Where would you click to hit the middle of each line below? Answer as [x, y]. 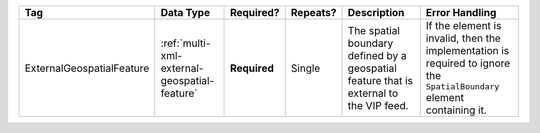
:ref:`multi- [185, 43]
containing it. [456, 110]
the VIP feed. [378, 105]
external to [373, 93]
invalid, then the [463, 38]
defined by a [377, 55]
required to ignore [468, 63]
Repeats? [313, 12]
